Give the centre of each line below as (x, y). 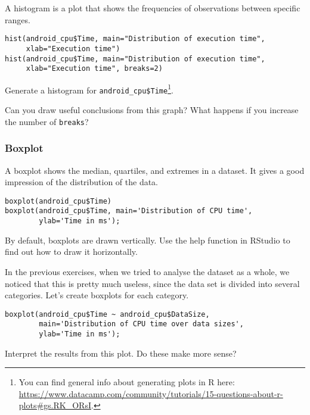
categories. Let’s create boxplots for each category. (97, 295)
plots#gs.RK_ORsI (55, 405)
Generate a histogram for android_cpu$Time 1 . (89, 89)
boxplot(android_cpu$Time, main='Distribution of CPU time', (129, 211)
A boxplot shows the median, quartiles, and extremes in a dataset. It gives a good (155, 170)
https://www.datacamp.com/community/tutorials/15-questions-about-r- (151, 393)
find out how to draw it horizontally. (71, 252)
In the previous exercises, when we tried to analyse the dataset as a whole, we (147, 271)
